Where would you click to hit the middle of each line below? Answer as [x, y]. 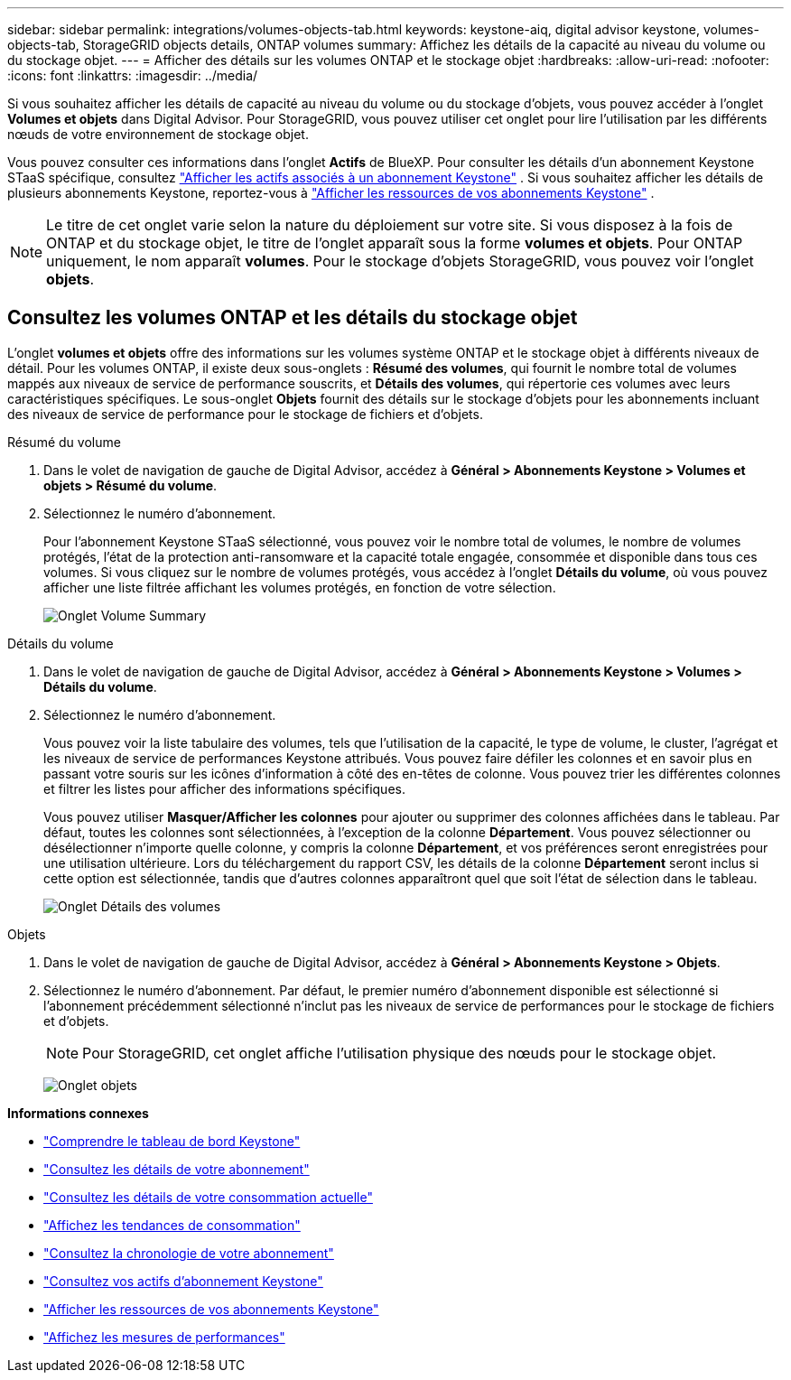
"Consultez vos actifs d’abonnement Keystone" [183, 1281]
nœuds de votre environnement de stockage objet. [158, 134]
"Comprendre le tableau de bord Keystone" [172, 1141]
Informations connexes [78, 1113]
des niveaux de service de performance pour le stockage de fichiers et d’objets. [245, 414]
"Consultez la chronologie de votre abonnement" [189, 1253]
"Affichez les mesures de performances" [164, 1337]
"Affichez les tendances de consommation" [172, 1225]
